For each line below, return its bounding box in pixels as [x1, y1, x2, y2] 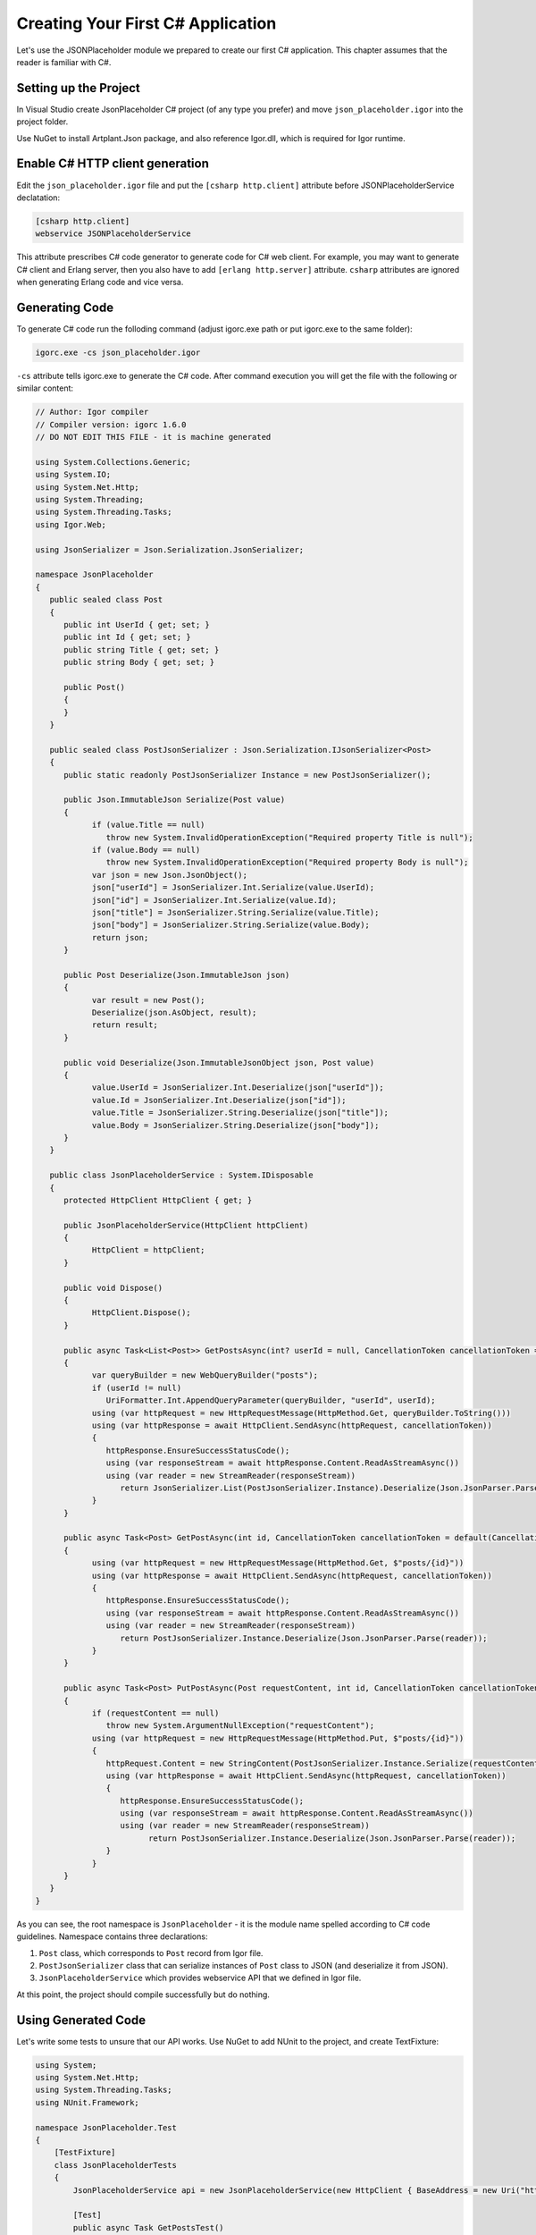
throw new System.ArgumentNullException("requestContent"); [105, 1721, 375, 1731]
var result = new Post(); [91, 995, 205, 1005]
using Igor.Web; [35, 519, 107, 529]
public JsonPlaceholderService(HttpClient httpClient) [63, 1220, 309, 1230]
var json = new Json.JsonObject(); [91, 870, 247, 880]
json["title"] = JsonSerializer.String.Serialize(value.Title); [91, 907, 380, 917]
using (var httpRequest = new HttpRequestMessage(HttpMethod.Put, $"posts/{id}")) [91, 1733, 465, 1743]
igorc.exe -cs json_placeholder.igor [35, 347, 201, 358]
